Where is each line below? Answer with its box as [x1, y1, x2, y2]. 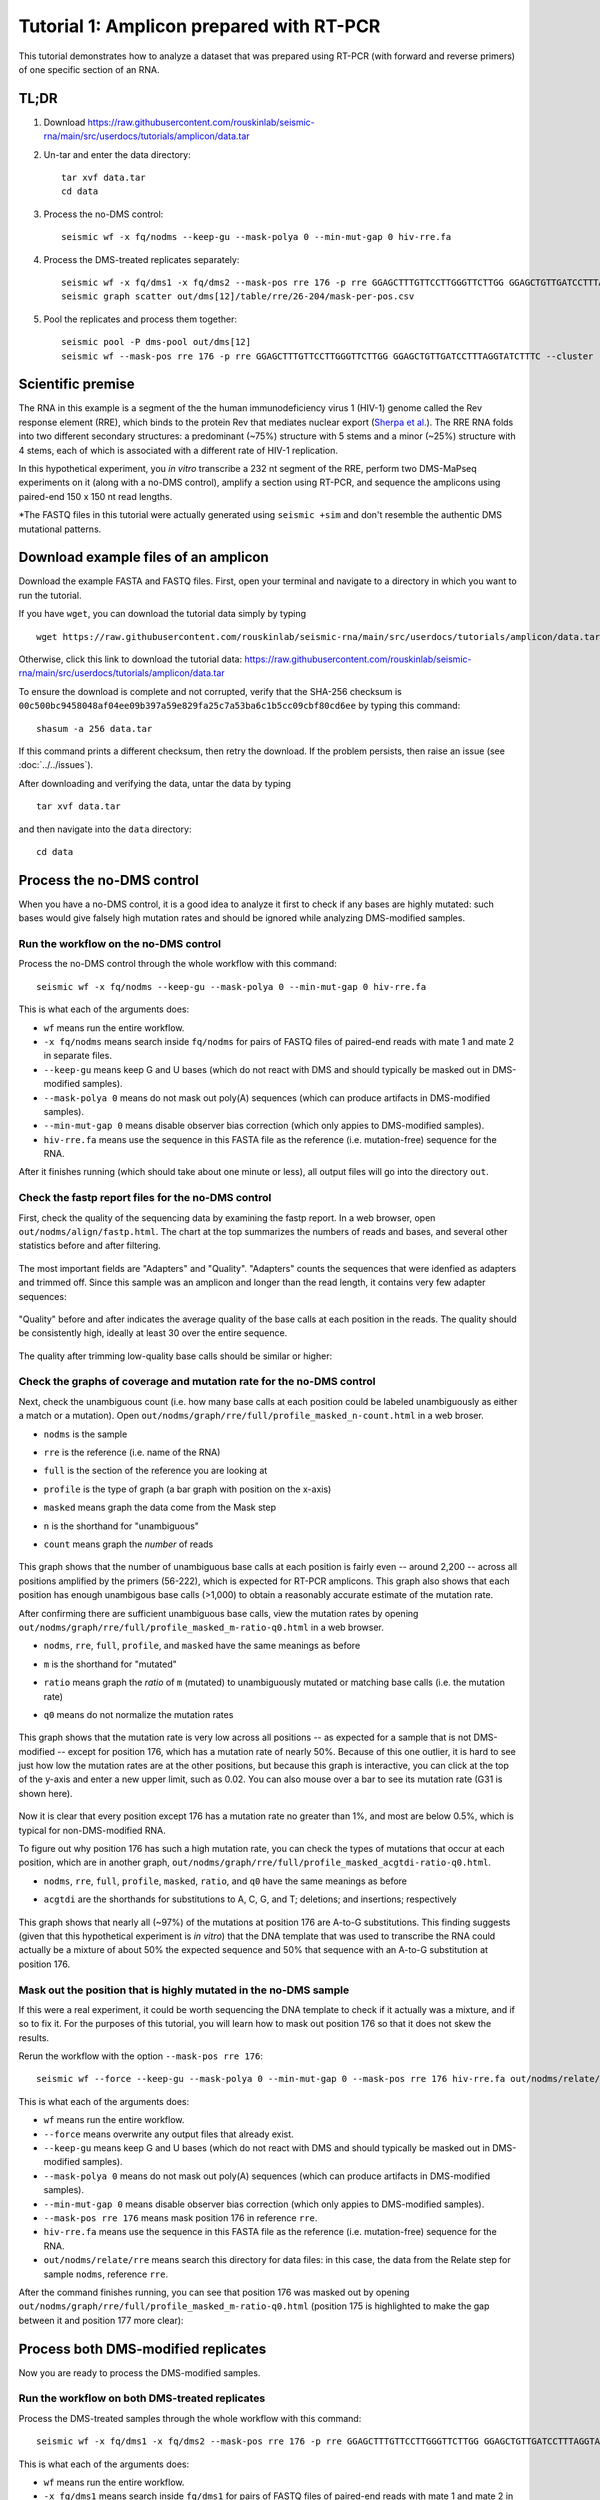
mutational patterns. [18, 523, 102, 535]
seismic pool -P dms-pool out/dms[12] [61, 336, 252, 348]
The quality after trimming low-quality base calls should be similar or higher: [18, 1350, 333, 1362]
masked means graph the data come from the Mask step [43, 1501, 277, 1514]
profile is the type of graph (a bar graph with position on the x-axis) [43, 1483, 332, 1495]
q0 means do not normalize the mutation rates [43, 1708, 234, 1720]
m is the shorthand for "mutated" [43, 1658, 177, 1670]
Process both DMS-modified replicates [18, 2340, 267, 2357]
